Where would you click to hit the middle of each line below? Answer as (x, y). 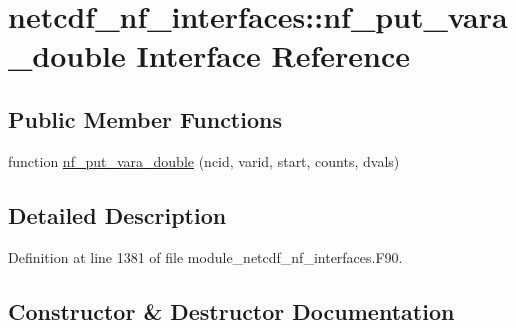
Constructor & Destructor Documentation (231, 310)
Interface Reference (273, 55)
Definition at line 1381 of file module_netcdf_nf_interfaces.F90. (205, 256)
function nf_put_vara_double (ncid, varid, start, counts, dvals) (204, 160)
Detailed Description (117, 214)
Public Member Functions (145, 118)
